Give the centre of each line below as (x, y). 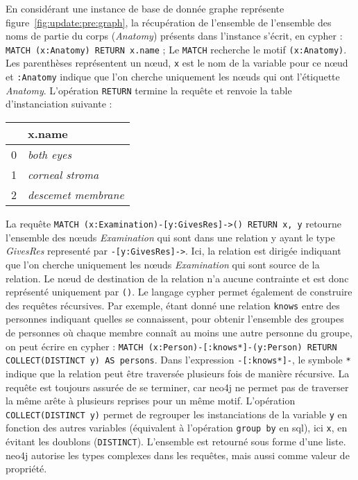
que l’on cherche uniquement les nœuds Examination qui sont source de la (163, 264)
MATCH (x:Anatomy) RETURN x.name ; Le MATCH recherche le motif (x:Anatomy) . (176, 49)
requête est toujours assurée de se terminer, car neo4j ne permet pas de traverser (177, 387)
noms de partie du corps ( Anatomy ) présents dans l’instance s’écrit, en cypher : (174, 36)
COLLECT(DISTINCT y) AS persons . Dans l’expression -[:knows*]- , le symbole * (178, 360)
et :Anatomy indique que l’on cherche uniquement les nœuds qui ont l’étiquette (173, 77)
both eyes (50, 154)
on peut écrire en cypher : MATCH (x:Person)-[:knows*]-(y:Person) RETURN (171, 346)
